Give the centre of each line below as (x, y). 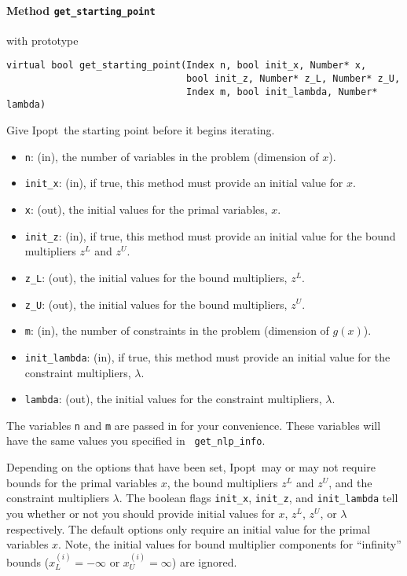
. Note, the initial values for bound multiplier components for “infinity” (230, 544)
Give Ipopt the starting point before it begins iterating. (141, 130)
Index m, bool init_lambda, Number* (282, 92)
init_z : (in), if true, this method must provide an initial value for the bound (210, 235)
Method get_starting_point (81, 10)
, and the (350, 482)
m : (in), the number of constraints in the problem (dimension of (177, 330)
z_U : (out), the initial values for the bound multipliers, (156, 304)
